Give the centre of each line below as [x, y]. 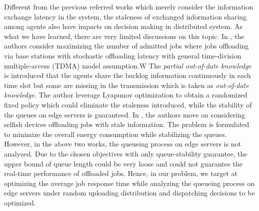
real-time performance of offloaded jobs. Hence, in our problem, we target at [121, 173]
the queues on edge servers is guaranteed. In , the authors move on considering [125, 114]
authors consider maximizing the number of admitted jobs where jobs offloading [126, 46]
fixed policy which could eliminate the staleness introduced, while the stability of [128, 104]
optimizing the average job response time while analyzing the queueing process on [129, 183]
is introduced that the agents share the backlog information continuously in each [127, 75]
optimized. [20, 202]
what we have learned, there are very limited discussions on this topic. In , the [124, 36]
